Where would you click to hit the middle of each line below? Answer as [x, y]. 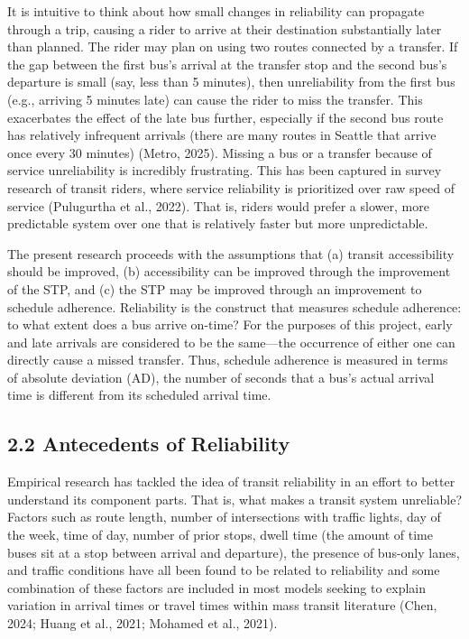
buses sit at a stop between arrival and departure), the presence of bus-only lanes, [234, 552]
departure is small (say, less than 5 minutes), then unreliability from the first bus [231, 82]
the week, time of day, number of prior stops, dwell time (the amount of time [220, 535]
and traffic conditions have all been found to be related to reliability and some [224, 570]
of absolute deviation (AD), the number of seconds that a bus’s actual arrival [221, 377]
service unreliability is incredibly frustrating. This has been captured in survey [225, 170]
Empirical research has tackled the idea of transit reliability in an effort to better [231, 482]
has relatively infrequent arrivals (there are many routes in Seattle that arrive [222, 135]
